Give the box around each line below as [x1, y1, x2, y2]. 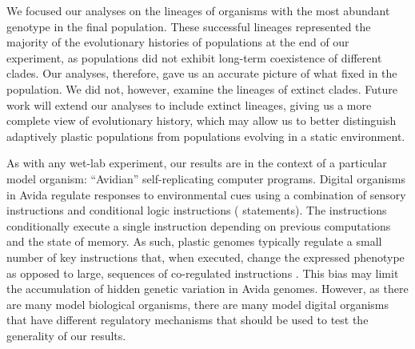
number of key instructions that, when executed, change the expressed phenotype [6, 248, 405, 265]
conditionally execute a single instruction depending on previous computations [6, 217, 391, 234]
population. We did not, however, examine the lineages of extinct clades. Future [6, 80, 397, 97]
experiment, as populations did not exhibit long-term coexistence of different [6, 49, 382, 66]
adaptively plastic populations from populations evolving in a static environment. [6, 127, 405, 144]
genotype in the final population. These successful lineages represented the [6, 18, 371, 34]
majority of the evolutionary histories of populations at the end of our [6, 34, 349, 50]
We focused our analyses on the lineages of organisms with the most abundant [6, 2, 390, 18]
